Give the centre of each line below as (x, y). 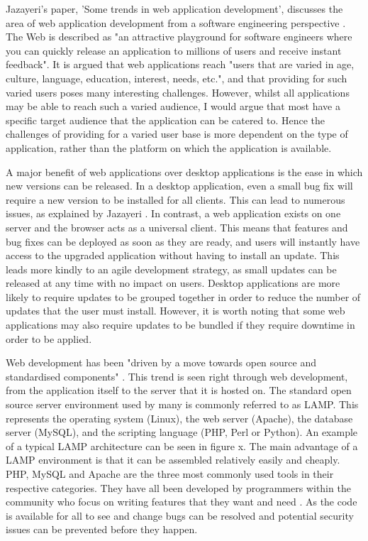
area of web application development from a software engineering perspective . (176, 22)
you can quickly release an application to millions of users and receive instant (174, 50)
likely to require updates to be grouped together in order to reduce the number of (183, 296)
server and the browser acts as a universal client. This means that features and (177, 227)
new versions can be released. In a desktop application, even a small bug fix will (179, 186)
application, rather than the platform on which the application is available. (169, 147)
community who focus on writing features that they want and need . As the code (182, 502)
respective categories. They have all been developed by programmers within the (178, 487)
